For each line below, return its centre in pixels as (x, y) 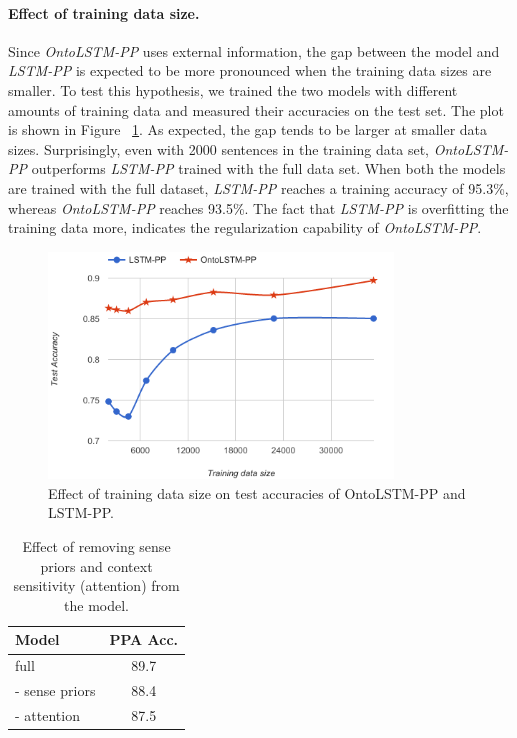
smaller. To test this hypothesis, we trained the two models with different (233, 89)
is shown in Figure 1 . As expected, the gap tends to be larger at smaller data (248, 129)
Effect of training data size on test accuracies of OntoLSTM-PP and (257, 492)
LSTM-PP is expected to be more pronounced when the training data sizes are (250, 70)
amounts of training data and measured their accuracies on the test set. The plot (256, 109)
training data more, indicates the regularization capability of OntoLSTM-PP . (245, 227)
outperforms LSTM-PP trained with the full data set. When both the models (268, 168)
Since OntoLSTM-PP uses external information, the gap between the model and (254, 50)
